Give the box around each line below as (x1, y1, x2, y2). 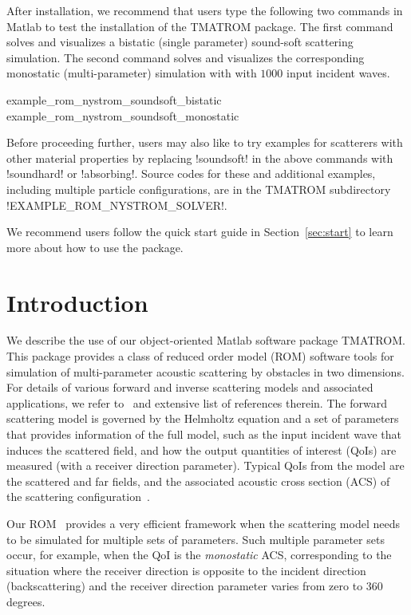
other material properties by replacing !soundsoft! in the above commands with (6, 149, 393, 166)
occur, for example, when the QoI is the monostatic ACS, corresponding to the (6, 546, 392, 563)
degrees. (6, 593, 45, 609)
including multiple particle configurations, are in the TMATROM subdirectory (6, 180, 391, 197)
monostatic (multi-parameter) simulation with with (6, 65, 257, 81)
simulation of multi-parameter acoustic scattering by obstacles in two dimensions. (6, 363, 405, 380)
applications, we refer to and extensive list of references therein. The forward (6, 394, 387, 411)
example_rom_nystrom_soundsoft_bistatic (6, 91, 222, 108)
